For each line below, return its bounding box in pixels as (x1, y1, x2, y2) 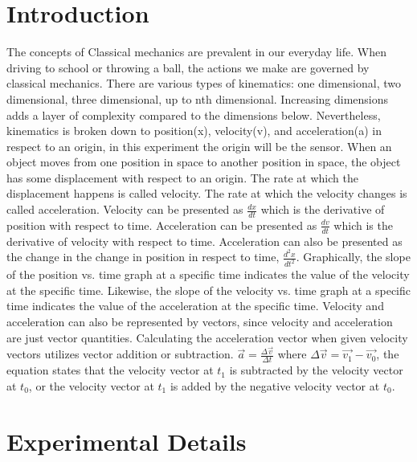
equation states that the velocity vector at (6, 362, 214, 378)
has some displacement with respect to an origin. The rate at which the (6, 169, 358, 186)
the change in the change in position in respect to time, (6, 248, 280, 265)
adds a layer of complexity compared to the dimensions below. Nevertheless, (6, 106, 381, 123)
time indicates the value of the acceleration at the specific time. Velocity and (6, 297, 384, 314)
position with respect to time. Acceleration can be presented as (6, 216, 317, 233)
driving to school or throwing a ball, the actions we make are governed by (6, 59, 370, 76)
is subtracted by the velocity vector (229, 362, 403, 378)
